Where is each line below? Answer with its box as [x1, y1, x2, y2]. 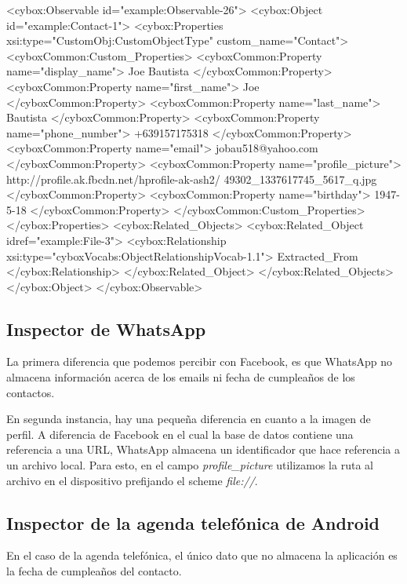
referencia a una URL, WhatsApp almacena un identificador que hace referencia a [6, 441, 400, 458]
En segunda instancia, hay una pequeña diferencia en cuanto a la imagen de [6, 411, 371, 427]
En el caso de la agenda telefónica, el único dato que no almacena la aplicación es [6, 547, 398, 564]
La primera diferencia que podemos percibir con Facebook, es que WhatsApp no [6, 353, 392, 370]
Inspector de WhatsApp [6, 316, 206, 341]
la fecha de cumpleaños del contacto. [6, 563, 182, 579]
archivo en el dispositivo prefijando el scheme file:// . [6, 472, 258, 488]
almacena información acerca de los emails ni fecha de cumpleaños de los [6, 369, 355, 385]
